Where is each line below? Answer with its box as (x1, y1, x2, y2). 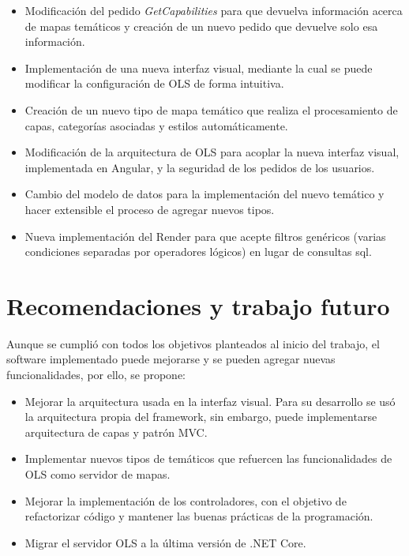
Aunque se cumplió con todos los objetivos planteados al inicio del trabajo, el (6, 335, 380, 351)
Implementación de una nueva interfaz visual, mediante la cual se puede (24, 59, 373, 76)
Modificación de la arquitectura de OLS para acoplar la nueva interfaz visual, (24, 144, 400, 160)
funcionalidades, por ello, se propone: (6, 366, 186, 383)
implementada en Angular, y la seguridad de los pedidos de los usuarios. (24, 159, 375, 175)
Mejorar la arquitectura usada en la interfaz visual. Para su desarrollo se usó (24, 393, 396, 409)
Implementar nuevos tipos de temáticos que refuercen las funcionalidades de (24, 450, 392, 467)
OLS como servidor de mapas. (24, 466, 171, 482)
